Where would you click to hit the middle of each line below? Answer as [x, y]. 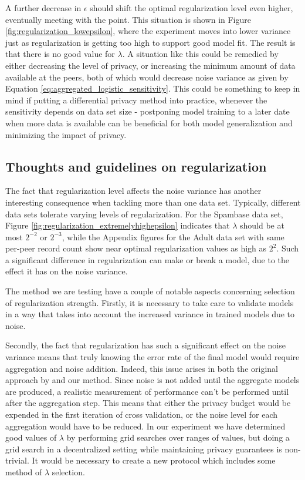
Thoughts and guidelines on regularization [136, 166]
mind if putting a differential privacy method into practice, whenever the [136, 100]
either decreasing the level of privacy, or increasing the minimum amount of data [150, 65]
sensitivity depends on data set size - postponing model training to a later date [148, 111]
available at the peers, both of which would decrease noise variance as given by [147, 77]
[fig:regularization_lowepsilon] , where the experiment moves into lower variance [148, 31]
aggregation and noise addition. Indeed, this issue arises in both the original [142, 368]
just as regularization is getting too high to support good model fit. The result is [150, 42]
